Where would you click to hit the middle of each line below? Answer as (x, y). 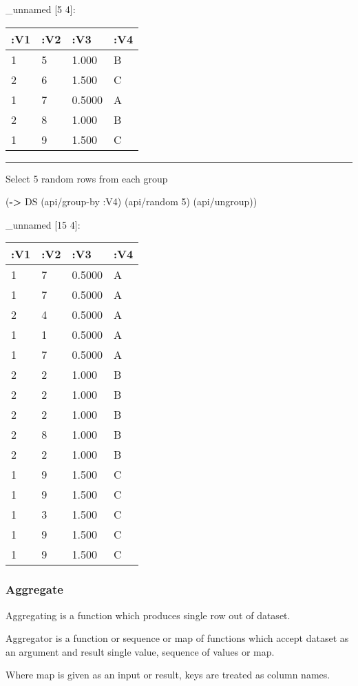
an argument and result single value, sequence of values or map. (140, 651)
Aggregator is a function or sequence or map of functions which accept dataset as (177, 638)
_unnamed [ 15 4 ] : (43, 224)
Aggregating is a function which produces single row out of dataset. (148, 615)
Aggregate (34, 589)
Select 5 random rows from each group (87, 178)
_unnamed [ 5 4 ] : (41, 9)
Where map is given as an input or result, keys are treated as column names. (168, 675)
